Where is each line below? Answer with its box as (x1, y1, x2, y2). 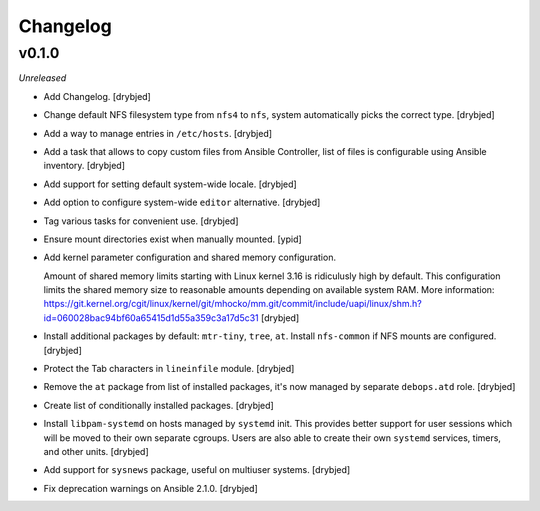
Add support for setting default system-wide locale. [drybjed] (43, 178, 297, 190)
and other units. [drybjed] (43, 445, 149, 457)
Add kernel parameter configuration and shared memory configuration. (43, 251, 337, 264)
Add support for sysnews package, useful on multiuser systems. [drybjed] (43, 464, 351, 476)
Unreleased (18, 72, 67, 84)
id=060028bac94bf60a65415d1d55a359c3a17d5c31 (43, 311, 259, 324)
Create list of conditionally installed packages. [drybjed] (43, 399, 274, 411)
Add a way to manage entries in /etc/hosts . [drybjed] (43, 127, 273, 139)
